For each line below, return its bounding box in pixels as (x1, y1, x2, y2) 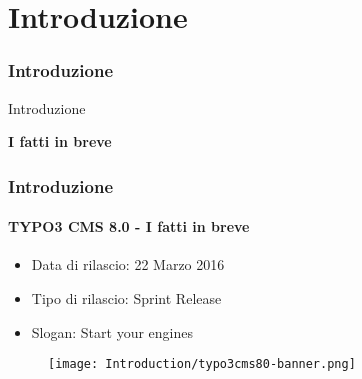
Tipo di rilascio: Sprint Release (31, 288, 222, 309)
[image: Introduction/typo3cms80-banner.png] (48, 357, 356, 372)
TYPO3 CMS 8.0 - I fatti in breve (8, 216, 250, 237)
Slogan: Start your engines (31, 321, 193, 342)
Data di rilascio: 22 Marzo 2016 (31, 254, 225, 275)
